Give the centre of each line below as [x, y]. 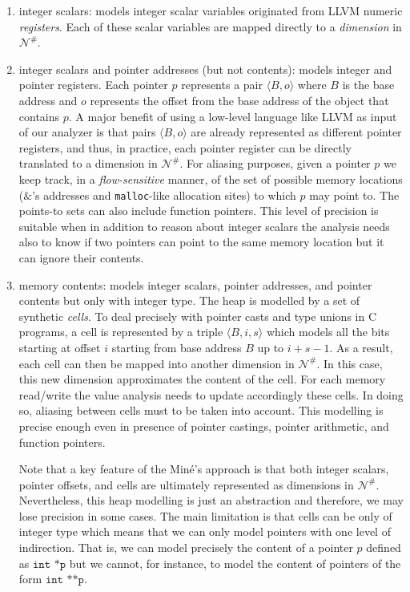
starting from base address [177, 347]
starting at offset [60, 347]
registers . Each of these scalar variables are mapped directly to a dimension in [210, 26]
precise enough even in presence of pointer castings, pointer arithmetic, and [204, 426]
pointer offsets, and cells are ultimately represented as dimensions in [186, 484]
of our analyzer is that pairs [87, 132]
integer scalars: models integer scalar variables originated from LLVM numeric [211, 10]
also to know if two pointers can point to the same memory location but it [201, 242]
